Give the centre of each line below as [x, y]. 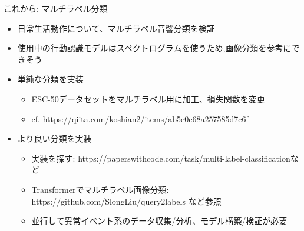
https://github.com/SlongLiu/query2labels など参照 [126, 201]
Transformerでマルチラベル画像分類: [100, 189]
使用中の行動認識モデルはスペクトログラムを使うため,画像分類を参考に [154, 48]
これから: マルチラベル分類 [56, 8]
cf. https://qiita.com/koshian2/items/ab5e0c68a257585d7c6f [140, 118]
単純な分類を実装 [50, 79]
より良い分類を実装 [54, 138]
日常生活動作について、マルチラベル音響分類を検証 [116, 28]
